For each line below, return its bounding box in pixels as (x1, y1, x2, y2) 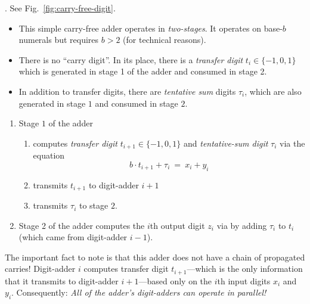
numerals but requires (18, 33, 99, 46)
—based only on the (138, 274, 212, 287)
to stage (79, 199, 108, 212)
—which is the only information (187, 262, 303, 275)
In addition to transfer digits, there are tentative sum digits (18, 85, 236, 97)
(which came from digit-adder (18, 231, 128, 243)
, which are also (244, 85, 302, 97)
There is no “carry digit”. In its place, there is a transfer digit (18, 53, 243, 66)
